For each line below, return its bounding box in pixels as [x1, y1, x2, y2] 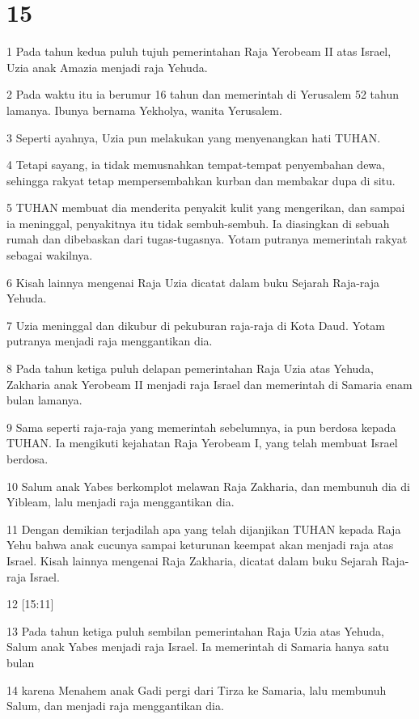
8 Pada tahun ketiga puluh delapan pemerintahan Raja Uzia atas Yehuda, [6, 360, 375, 377]
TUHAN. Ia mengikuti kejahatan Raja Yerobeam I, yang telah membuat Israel [6, 434, 398, 451]
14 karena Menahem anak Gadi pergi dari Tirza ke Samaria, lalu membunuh [6, 681, 387, 698]
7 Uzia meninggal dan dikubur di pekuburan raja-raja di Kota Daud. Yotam [6, 316, 385, 333]
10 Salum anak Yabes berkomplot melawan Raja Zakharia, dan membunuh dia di [6, 477, 410, 494]
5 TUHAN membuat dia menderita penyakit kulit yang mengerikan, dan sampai [6, 199, 405, 216]
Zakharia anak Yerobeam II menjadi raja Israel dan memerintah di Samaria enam [6, 375, 413, 392]
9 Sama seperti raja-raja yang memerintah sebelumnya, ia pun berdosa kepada [6, 418, 396, 435]
